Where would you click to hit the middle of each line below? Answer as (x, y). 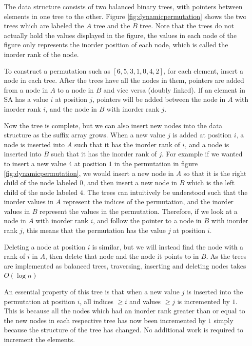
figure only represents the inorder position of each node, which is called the (116, 45)
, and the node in (71, 108)
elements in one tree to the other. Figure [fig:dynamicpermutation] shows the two (125, 16)
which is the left (211, 183)
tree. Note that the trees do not (187, 26)
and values (145, 301)
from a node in (26, 89)
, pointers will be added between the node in (159, 99)
